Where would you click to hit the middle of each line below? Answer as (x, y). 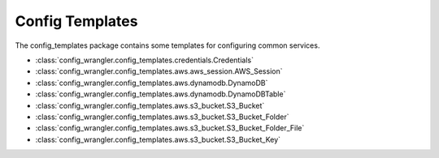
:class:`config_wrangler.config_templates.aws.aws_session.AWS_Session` (159, 71)
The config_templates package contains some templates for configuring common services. (167, 45)
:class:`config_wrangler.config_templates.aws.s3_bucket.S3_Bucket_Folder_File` (170, 128)
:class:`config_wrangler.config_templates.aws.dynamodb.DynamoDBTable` (161, 94)
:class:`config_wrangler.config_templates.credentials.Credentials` (144, 60)
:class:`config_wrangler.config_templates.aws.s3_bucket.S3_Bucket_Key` (158, 139)
